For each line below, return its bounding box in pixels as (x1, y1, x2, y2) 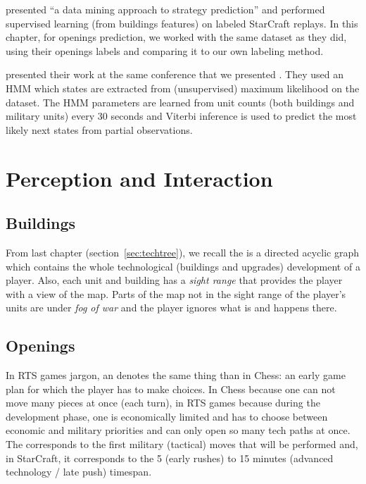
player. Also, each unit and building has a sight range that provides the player (6, 273, 343, 287)
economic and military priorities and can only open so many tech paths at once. (6, 423, 351, 438)
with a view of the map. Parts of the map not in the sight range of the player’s (6, 286, 346, 301)
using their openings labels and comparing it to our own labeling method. (6, 43, 324, 58)
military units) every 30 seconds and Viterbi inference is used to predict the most (6, 108, 357, 123)
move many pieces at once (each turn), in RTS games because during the (6, 395, 320, 410)
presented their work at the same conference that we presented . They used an (6, 67, 343, 82)
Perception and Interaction (6, 163, 273, 192)
